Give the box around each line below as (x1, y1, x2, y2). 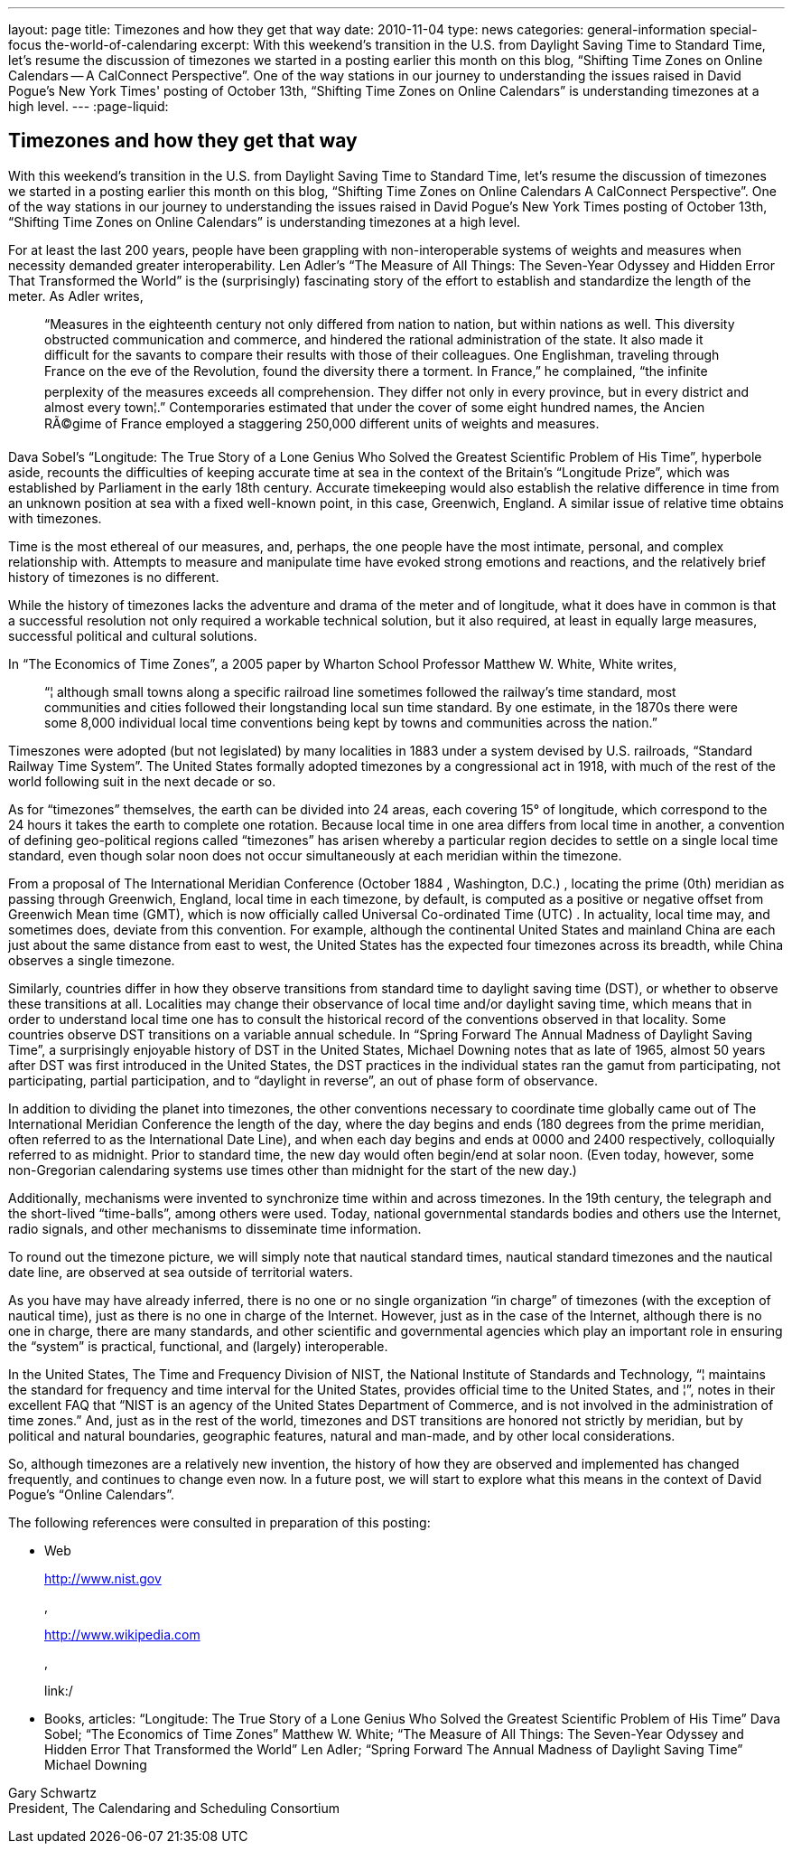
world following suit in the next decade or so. (8, 773, 276, 789)
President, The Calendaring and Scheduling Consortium (8, 1799, 340, 1816)
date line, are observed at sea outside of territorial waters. (8, 1264, 353, 1280)
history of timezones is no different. (8, 568, 219, 585)
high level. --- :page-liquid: (8, 99, 169, 114)
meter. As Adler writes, (8, 287, 144, 304)
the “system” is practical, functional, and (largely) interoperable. (8, 1338, 388, 1354)
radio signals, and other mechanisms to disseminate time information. (8, 1220, 422, 1236)
